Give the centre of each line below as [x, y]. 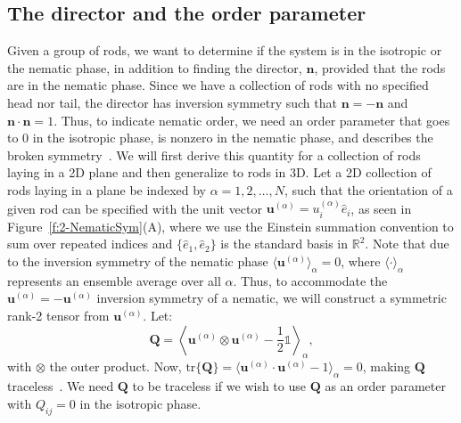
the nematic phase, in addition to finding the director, [155, 67]
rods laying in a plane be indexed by [107, 189]
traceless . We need [61, 386]
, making [386, 366]
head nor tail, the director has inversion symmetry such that [172, 102]
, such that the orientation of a [368, 189]
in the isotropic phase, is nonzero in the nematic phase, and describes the [233, 138]
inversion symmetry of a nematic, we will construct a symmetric [272, 298]
